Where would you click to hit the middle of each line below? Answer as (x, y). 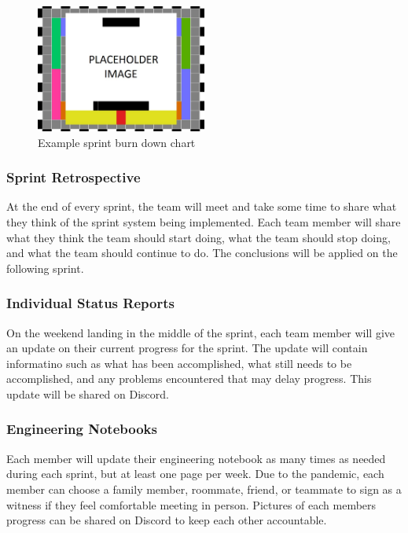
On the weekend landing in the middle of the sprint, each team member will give (201, 332)
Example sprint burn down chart (117, 142)
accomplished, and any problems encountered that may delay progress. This (189, 379)
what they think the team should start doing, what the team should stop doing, (198, 237)
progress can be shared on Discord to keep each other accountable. (167, 520)
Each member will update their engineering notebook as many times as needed (196, 458)
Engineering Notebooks (82, 429)
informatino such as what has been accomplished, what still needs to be (179, 363)
